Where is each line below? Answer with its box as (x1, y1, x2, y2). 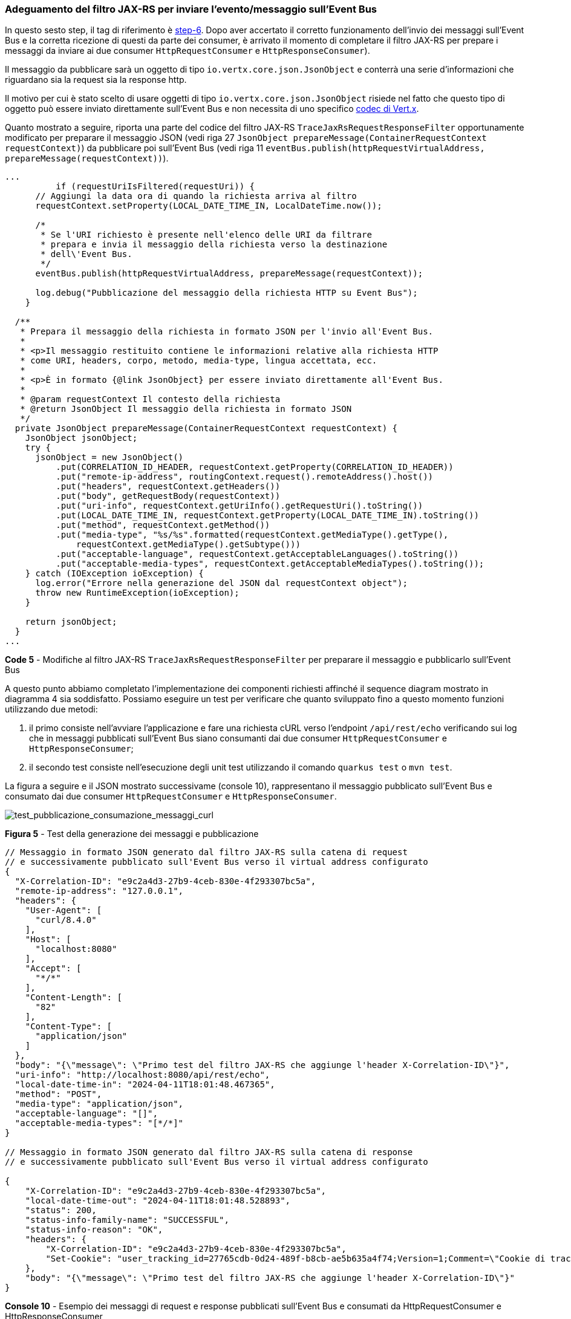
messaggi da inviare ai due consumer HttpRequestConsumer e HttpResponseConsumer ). (5, 45, 370, 56)
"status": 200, (25, 1205, 97, 1216)
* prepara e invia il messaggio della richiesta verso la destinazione (41, 239, 388, 250)
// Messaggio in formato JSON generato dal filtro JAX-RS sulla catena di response (5, 1147, 413, 1158)
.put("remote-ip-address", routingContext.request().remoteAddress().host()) (56, 472, 434, 482)
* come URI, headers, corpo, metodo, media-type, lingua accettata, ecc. (20, 356, 377, 366)
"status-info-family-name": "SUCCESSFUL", (25, 1215, 229, 1225)
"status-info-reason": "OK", (25, 1225, 163, 1235)
